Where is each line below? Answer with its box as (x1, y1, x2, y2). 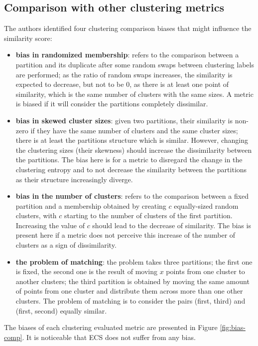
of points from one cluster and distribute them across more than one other (15, 286, 243, 296)
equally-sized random (174, 200, 239, 211)
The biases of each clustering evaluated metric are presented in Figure (4, 322, 218, 333)
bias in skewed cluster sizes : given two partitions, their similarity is (15, 115, 233, 125)
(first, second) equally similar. (15, 305, 107, 316)
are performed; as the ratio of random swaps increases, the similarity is (15, 69, 233, 79)
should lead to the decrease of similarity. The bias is (92, 220, 251, 230)
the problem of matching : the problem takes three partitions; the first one (15, 256, 253, 267)
